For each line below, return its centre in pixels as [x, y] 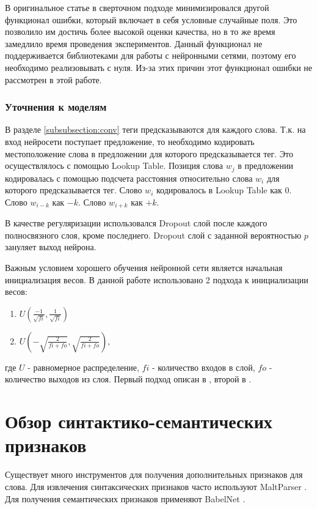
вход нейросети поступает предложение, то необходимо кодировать [130, 141]
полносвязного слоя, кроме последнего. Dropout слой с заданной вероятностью [153, 235]
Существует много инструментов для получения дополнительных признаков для [154, 474]
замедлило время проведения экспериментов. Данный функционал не [134, 43]
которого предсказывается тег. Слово [74, 190]
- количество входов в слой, [203, 367]
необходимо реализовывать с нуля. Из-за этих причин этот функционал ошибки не [159, 67]
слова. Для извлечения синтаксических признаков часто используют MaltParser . [156, 486]
